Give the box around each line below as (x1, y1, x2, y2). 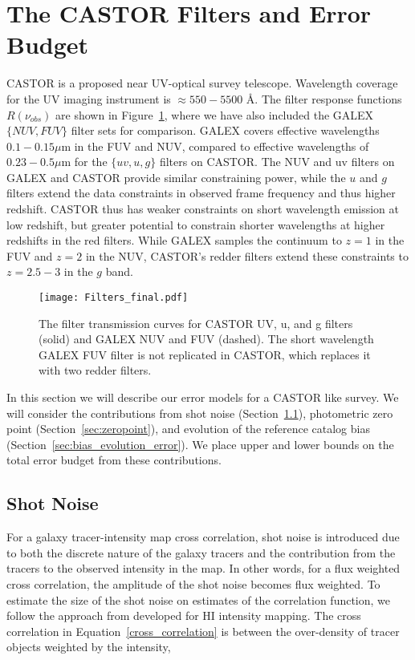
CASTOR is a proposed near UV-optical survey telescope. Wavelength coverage (6, 75, 398, 91)
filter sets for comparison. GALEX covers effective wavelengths (71, 122, 380, 139)
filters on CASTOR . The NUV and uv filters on (159, 153, 395, 170)
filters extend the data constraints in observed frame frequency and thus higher (6, 184, 396, 201)
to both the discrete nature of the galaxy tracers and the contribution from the (6, 544, 396, 561)
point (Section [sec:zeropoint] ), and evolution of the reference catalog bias (6, 420, 370, 437)
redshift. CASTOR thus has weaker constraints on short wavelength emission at (6, 200, 400, 217)
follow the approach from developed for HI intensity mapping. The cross (6, 607, 361, 624)
